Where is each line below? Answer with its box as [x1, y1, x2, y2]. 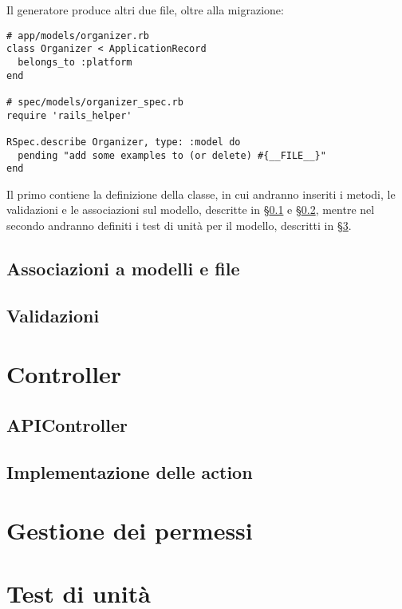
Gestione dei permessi [6, 514, 253, 547]
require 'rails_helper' [6, 109, 132, 121]
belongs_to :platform [18, 56, 132, 68]
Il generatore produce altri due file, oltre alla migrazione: [6, 2, 284, 18]
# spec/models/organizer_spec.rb [6, 96, 183, 108]
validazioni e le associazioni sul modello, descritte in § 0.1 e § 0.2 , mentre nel [6, 201, 375, 218]
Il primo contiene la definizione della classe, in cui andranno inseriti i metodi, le [6, 185, 396, 202]
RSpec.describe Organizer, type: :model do [6, 136, 241, 148]
